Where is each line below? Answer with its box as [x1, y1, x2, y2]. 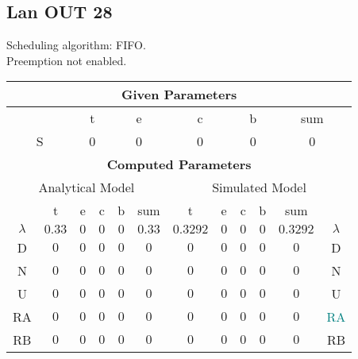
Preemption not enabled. [6, 52, 127, 68]
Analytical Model [38, 178, 135, 197]
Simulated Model [212, 178, 306, 197]
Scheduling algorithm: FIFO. [6, 37, 146, 53]
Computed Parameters [106, 155, 252, 174]
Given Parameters [121, 85, 237, 104]
